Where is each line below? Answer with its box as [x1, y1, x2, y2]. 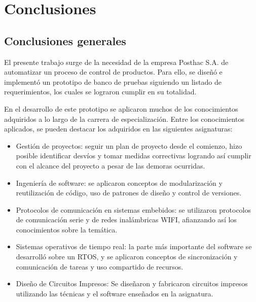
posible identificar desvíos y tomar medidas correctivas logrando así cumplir [16, 150, 251, 161]
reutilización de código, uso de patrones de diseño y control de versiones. [16, 187, 242, 198]
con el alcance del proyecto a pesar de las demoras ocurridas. [16, 160, 205, 171]
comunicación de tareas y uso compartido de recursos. [16, 261, 184, 272]
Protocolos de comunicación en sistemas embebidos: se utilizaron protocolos [16, 204, 251, 215]
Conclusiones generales [4, 32, 126, 48]
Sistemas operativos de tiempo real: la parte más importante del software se [16, 241, 252, 252]
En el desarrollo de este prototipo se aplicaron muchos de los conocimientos [4, 103, 238, 114]
